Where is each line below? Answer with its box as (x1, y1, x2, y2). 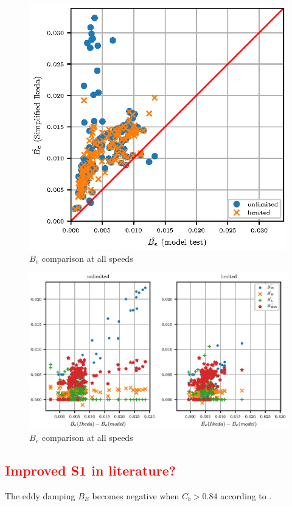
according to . (220, 489, 272, 502)
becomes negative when (92, 489, 179, 502)
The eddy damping (5, 489, 75, 502)
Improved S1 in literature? (5, 461, 176, 480)
